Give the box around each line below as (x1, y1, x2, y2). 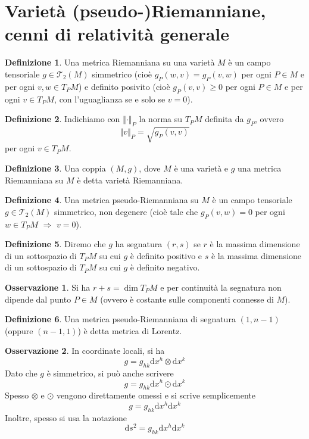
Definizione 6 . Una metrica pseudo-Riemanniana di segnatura (5, 313, 236, 325)
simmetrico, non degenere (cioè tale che (54, 205, 198, 217)
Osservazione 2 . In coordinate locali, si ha (5, 344, 165, 357)
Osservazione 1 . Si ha (5, 281, 90, 293)
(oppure (5, 324, 33, 337)
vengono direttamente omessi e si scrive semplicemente (56, 389, 255, 401)
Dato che (5, 366, 38, 379)
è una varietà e (174, 162, 229, 175)
